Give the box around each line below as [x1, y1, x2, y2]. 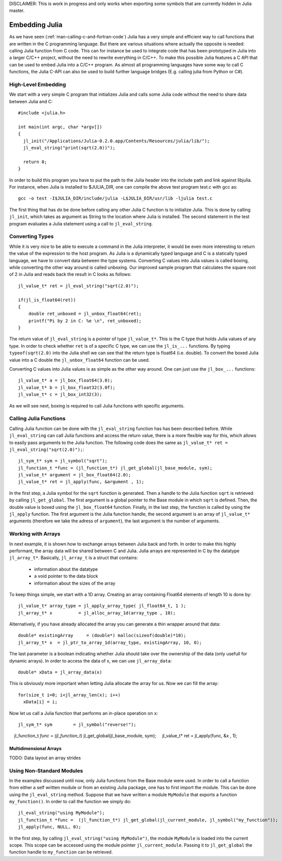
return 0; [23, 159, 47, 165]
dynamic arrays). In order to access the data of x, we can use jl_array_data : [9, 657, 172, 663]
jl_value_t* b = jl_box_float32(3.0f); [18, 385, 116, 390]
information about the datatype [34, 566, 98, 572]
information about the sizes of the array [34, 580, 116, 586]
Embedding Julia [9, 20, 63, 29]
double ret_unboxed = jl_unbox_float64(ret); [28, 311, 142, 317]
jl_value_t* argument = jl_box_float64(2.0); [18, 472, 132, 478]
